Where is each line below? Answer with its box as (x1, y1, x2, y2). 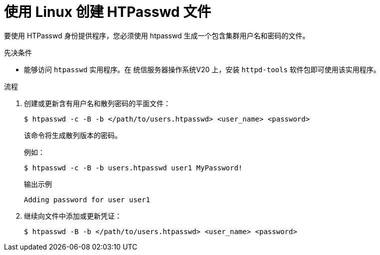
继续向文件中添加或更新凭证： (24, 211, 122, 220)
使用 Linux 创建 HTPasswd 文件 (4, 3, 211, 20)
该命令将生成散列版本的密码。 (24, 130, 122, 139)
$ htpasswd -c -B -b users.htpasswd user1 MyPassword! (24, 163, 243, 172)
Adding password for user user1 (24, 195, 150, 204)
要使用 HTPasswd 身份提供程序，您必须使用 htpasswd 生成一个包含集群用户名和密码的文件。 (4, 31, 310, 40)
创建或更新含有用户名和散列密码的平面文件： (24, 99, 171, 108)
